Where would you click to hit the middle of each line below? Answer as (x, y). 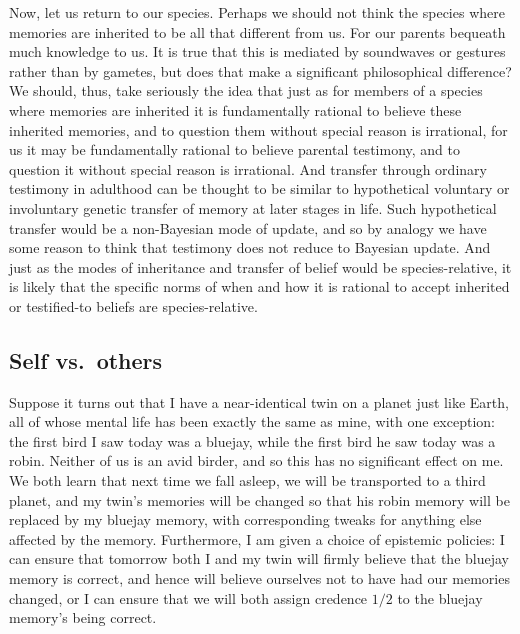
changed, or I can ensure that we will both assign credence (188, 597)
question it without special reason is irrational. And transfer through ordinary (248, 168)
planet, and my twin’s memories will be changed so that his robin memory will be (259, 499)
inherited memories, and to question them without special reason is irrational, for (258, 129)
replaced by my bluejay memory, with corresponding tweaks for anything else (245, 519)
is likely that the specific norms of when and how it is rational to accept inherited (259, 286)
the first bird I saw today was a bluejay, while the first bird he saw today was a (252, 440)
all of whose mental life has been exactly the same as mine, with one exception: (252, 421)
